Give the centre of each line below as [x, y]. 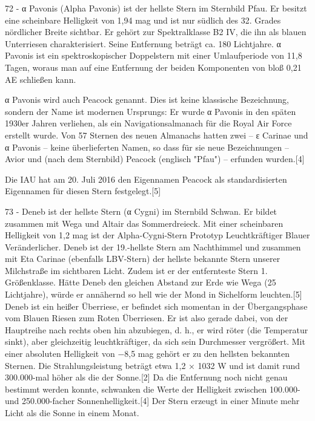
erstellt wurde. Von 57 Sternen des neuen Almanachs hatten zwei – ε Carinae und [157, 135]
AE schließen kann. [41, 79]
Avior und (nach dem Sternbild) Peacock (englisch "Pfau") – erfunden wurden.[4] [155, 159]
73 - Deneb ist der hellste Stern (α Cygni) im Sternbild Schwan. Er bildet [141, 211]
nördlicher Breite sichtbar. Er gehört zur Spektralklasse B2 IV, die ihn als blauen [156, 32]
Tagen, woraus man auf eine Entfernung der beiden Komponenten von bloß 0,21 [153, 67]
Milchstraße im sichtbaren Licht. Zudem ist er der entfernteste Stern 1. [136, 270]
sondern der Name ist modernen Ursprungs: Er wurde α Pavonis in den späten [151, 111]
